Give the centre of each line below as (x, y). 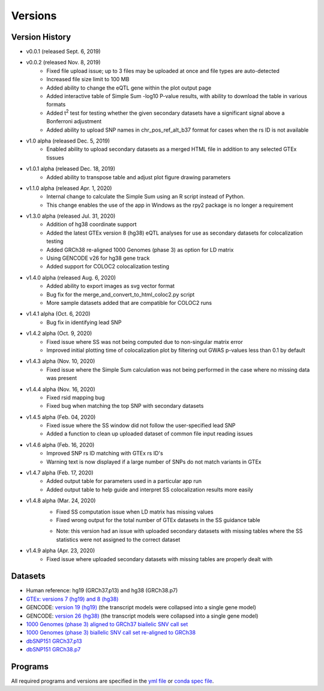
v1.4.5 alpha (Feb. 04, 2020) (61, 417)
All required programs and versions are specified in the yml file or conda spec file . (112, 681)
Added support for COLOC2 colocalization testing (108, 266)
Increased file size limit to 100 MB (88, 79)
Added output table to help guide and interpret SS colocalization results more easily (150, 490)
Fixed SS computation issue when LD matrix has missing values (135, 512)
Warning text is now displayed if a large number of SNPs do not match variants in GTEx (154, 462)
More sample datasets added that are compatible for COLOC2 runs (129, 303)
